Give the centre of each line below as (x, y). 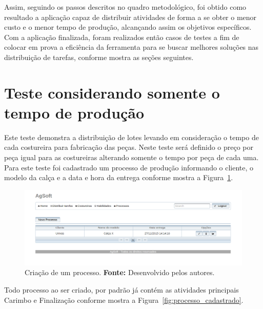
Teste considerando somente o (112, 92)
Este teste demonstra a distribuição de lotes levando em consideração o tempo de (131, 137)
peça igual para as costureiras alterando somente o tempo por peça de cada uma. (131, 157)
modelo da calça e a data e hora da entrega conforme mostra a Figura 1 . (119, 177)
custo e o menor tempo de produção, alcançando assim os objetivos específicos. (128, 27)
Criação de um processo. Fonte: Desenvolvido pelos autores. (120, 272)
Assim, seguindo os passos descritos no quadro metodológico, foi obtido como (125, 7)
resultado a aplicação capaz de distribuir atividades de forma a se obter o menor (130, 17)
